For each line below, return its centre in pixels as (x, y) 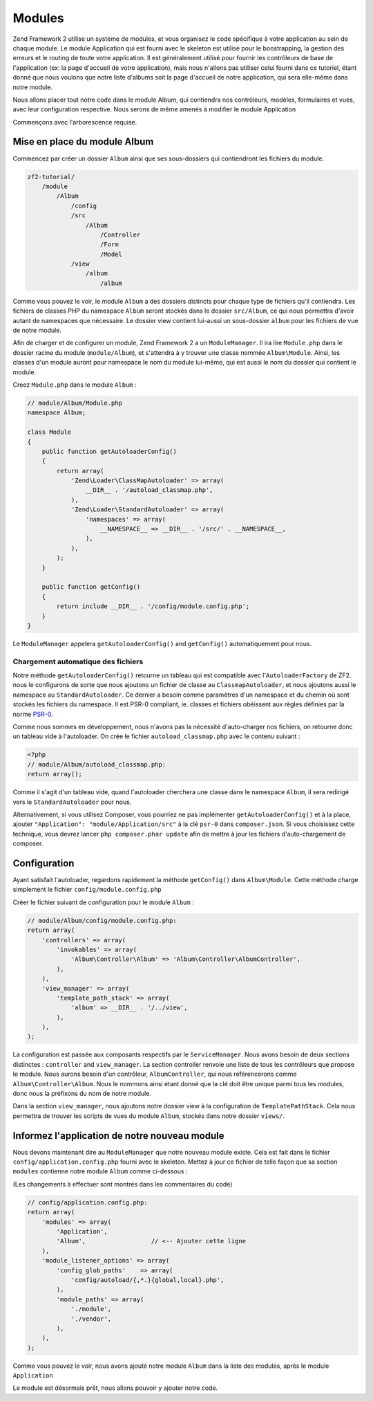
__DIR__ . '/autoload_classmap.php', (149, 490)
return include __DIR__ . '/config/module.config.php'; (153, 606)
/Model (111, 254)
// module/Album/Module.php (75, 403)
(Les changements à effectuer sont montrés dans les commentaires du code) (123, 1184)
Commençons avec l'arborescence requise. (75, 122)
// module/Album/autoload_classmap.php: (96, 764)
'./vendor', (91, 1319)
